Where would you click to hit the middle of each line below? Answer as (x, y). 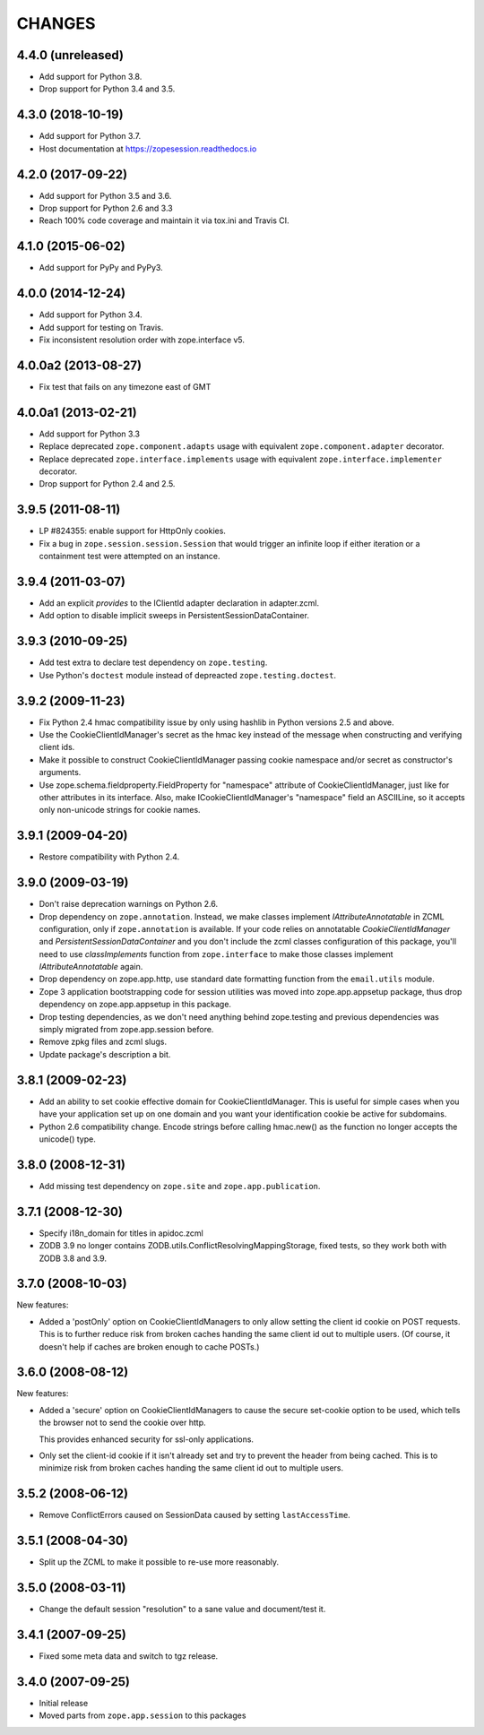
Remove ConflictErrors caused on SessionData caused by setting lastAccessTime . (195, 1515)
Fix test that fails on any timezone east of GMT (125, 386)
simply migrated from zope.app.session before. (126, 1030)
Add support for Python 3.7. (90, 136)
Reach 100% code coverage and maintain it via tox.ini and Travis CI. (164, 220)
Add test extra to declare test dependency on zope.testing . (153, 662)
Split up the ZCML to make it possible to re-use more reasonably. (159, 1562)
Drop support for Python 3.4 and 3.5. (107, 89)
